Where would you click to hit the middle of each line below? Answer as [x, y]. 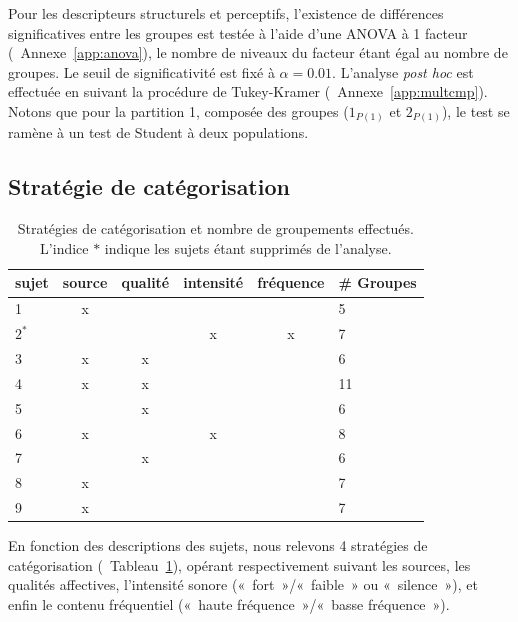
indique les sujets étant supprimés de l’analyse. [248, 247]
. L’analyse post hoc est [403, 71]
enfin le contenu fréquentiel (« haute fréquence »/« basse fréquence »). [229, 603]
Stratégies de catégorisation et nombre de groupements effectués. [215, 228]
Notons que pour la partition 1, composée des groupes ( [178, 110]
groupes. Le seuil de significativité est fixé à [141, 71]
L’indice [64, 247]
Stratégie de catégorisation [149, 186]
